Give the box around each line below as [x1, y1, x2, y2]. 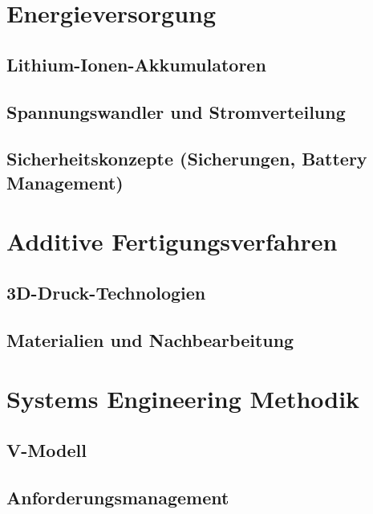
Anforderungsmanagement [6, 484, 229, 509]
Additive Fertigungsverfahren [6, 225, 338, 258]
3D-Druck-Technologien [6, 279, 206, 304]
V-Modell [6, 437, 87, 462]
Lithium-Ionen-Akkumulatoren [6, 51, 266, 76]
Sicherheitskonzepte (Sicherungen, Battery [6, 146, 367, 171]
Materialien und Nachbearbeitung [6, 327, 294, 352]
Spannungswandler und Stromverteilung [6, 99, 346, 124]
